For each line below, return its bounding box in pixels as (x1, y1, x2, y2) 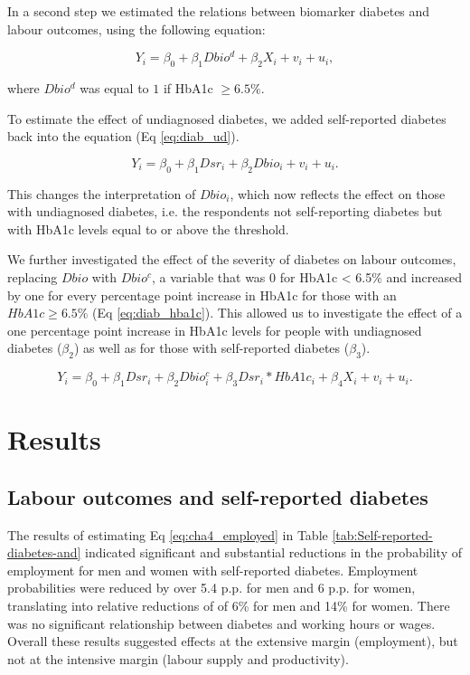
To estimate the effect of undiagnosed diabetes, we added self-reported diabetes (7, 109, 446, 128)
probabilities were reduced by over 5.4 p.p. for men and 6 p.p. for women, (7, 578, 416, 597)
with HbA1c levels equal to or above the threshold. (7, 219, 289, 238)
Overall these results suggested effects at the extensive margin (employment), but (7, 632, 458, 651)
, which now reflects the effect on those (230, 184, 446, 203)
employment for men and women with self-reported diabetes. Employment (7, 560, 418, 579)
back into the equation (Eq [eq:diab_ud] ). (7, 127, 240, 146)
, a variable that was (152, 268, 266, 287)
